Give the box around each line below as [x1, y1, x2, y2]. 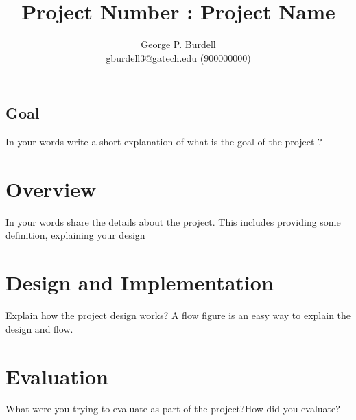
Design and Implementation [5, 268, 274, 296]
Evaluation [5, 362, 108, 390]
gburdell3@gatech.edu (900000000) [106, 50, 251, 65]
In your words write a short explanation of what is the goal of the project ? [5, 135, 322, 149]
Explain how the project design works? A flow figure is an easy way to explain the [5, 308, 351, 323]
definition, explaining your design [5, 228, 145, 242]
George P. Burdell [141, 37, 216, 51]
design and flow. [5, 321, 73, 336]
